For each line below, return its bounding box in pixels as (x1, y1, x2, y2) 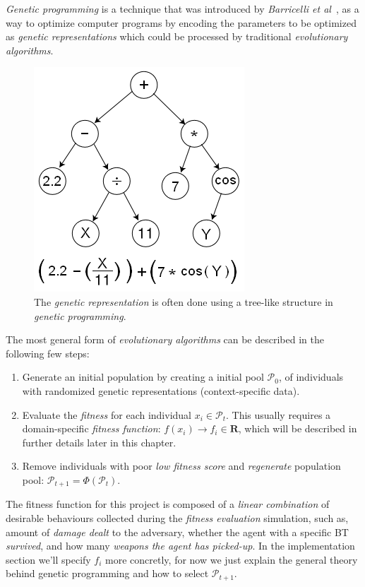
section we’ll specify (6, 552, 91, 567)
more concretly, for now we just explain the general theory (105, 552, 358, 567)
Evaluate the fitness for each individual (22, 407, 192, 422)
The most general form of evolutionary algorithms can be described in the (6, 332, 324, 347)
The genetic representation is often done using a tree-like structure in (34, 294, 333, 309)
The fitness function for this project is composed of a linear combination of (6, 497, 330, 511)
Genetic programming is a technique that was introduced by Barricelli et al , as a (6, 1, 359, 16)
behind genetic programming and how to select (6, 566, 209, 581)
